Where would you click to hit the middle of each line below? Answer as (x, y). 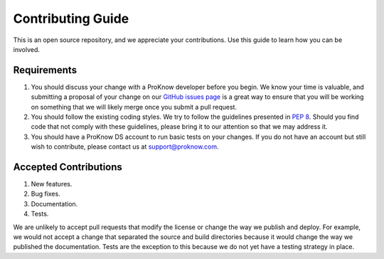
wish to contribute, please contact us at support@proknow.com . (125, 147)
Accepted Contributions (68, 167)
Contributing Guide (71, 18)
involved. (27, 49)
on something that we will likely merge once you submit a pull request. (134, 107)
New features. (52, 184)
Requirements (45, 70)
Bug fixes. (46, 194)
